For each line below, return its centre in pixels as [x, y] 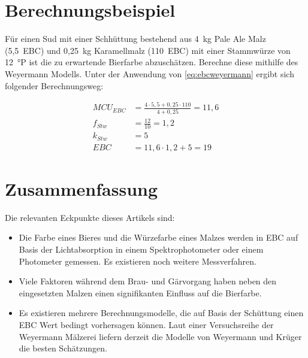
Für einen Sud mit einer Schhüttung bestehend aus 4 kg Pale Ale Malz [135, 39]
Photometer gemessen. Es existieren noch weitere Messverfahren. [138, 261]
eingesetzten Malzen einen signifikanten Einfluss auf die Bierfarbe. [140, 292]
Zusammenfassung [81, 188]
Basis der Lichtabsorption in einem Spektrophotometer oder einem [141, 249]
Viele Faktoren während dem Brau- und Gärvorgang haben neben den [148, 281]
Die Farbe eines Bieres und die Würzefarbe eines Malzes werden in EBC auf [158, 237]
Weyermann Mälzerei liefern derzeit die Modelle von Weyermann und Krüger [160, 336]
